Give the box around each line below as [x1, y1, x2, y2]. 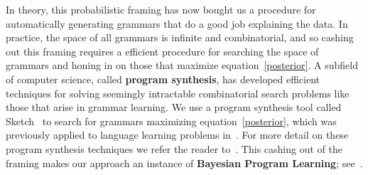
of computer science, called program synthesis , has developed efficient [6, 71, 320, 86]
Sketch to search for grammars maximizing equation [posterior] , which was [6, 113, 337, 128]
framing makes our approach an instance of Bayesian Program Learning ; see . [6, 155, 363, 170]
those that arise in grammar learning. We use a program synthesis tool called [6, 100, 342, 115]
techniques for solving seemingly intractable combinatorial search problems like [6, 85, 350, 100]
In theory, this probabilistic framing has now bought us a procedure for [6, 2, 316, 16]
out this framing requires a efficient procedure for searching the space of [6, 43, 319, 58]
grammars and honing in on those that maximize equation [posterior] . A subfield [6, 58, 358, 73]
